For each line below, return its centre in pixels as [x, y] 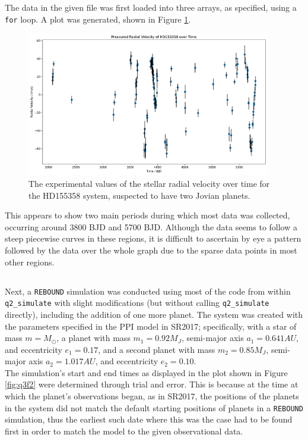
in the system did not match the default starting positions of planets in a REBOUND [154, 407]
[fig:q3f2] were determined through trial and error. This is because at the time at [152, 384]
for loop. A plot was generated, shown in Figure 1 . [98, 19]
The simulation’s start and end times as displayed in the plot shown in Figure [146, 372]
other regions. [30, 262]
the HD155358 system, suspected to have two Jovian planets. [139, 195]
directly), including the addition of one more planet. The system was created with [154, 314]
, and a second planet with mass [157, 349]
